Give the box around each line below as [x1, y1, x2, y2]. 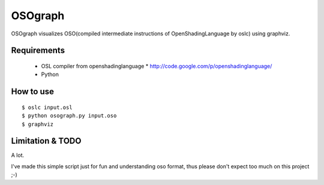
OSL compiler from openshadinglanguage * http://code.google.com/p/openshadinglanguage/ [41, 62, 272, 69]
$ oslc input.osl [22, 104, 73, 111]
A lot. [11, 151, 24, 159]
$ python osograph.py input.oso [22, 113, 117, 119]
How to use [11, 87, 54, 97]
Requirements [11, 46, 65, 56]
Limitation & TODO [11, 136, 82, 146]
